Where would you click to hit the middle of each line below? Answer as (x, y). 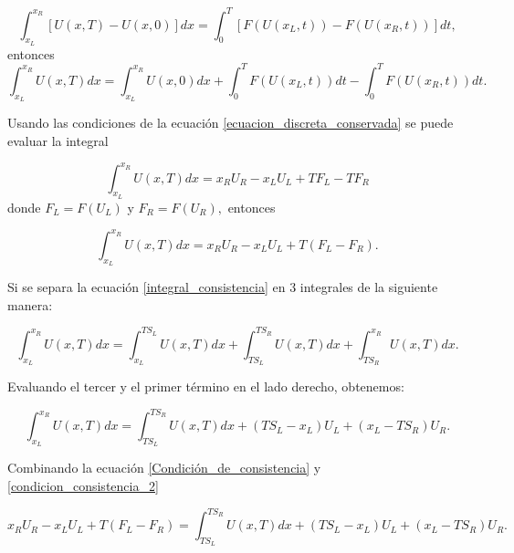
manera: (30, 304)
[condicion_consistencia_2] (83, 485)
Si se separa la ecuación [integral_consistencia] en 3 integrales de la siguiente (223, 287)
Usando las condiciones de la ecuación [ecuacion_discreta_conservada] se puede (231, 122)
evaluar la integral (58, 140)
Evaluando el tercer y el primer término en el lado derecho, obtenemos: (206, 386)
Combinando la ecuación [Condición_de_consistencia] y (164, 468)
